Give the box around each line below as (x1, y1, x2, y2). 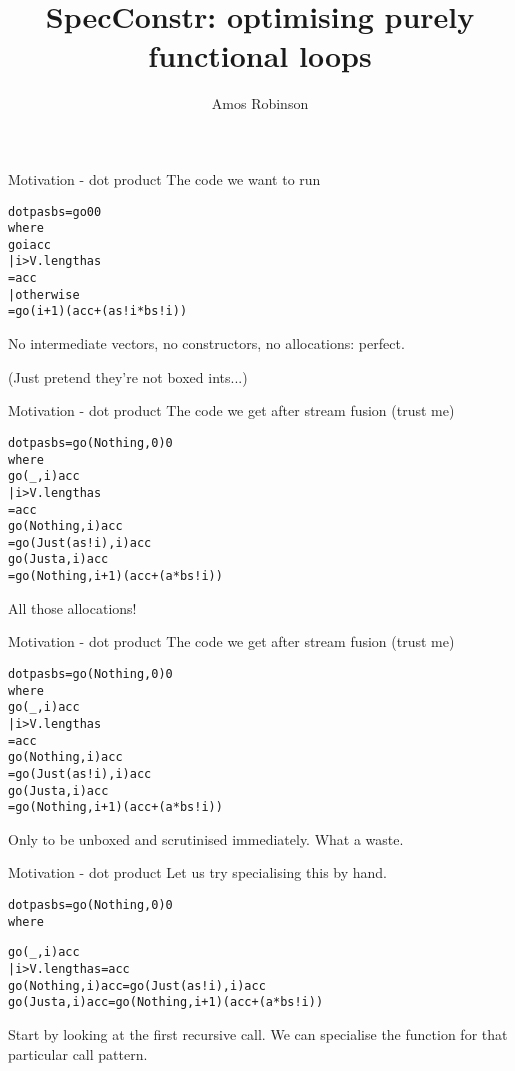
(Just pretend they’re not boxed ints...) (8, 366, 248, 387)
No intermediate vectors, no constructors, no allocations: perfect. (8, 333, 405, 354)
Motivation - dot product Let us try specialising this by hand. (8, 862, 388, 883)
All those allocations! (8, 597, 137, 618)
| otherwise (8, 287, 80, 302)
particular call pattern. (8, 1043, 148, 1064)
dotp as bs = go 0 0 (8, 204, 102, 219)
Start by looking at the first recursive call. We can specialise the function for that (8, 1024, 508, 1044)
